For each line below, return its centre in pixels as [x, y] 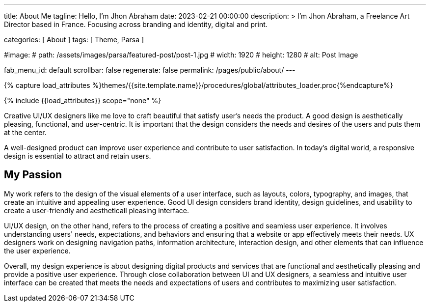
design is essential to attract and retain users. [78, 156]
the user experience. [37, 250]
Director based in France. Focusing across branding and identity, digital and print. [136, 24]
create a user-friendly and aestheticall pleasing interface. [97, 210]
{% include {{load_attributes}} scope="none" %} [83, 100]
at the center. [25, 132]
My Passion [33, 175]
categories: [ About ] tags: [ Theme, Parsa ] [74, 40]
